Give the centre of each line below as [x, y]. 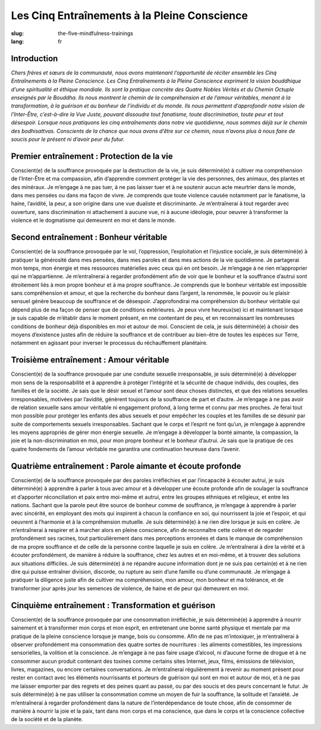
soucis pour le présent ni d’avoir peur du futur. [68, 139]
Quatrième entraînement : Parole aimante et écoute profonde [126, 466]
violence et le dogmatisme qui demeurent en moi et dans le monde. [94, 221]
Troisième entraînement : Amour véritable [90, 360]
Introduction [34, 59]
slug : [17, 33]
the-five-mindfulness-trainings [96, 33]
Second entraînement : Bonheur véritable [89, 237]
